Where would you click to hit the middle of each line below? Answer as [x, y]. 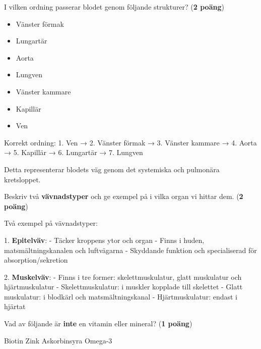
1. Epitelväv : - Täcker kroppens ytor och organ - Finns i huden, [104, 240]
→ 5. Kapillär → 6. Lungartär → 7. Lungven [74, 152]
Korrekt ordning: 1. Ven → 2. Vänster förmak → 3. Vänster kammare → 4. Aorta [130, 142]
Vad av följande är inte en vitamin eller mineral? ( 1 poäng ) [98, 323]
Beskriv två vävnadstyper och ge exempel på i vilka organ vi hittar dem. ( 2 [124, 196]
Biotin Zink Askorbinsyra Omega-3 [58, 340]
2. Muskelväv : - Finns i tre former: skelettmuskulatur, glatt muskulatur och [123, 277]
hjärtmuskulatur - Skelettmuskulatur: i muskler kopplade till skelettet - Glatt [123, 287]
